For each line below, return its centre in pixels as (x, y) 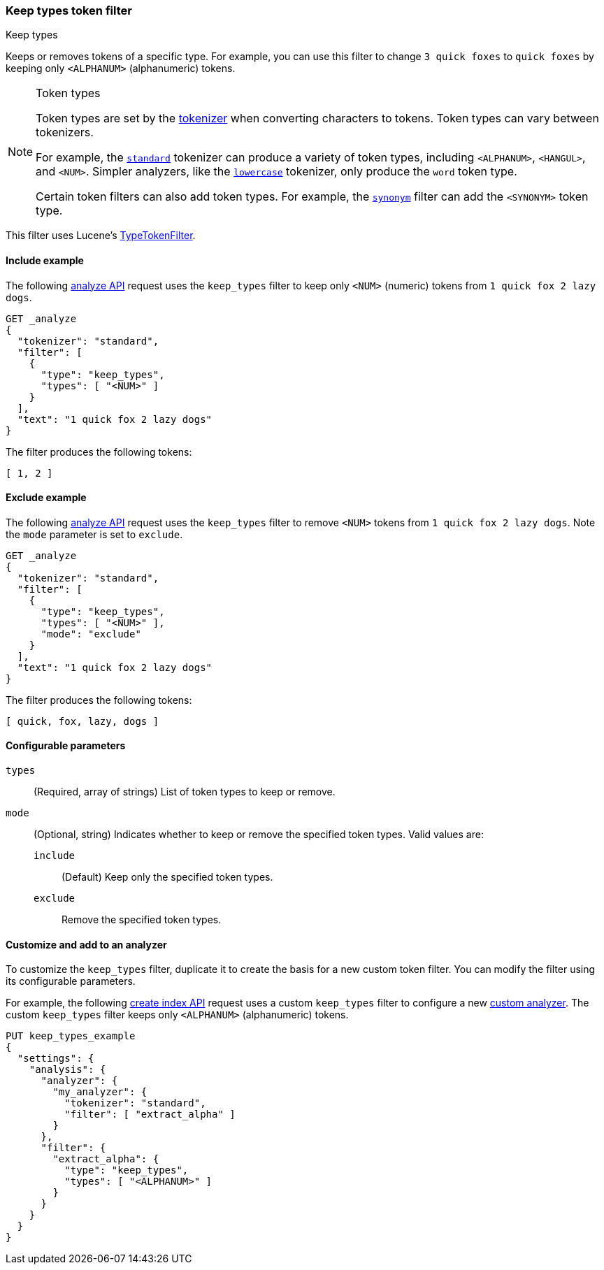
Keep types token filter (69, 10)
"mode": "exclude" (91, 634)
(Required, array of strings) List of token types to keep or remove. (185, 792)
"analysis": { (67, 1070)
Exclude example (46, 498)
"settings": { (56, 1059)
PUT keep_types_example (71, 1036)
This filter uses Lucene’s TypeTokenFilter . (101, 236)
